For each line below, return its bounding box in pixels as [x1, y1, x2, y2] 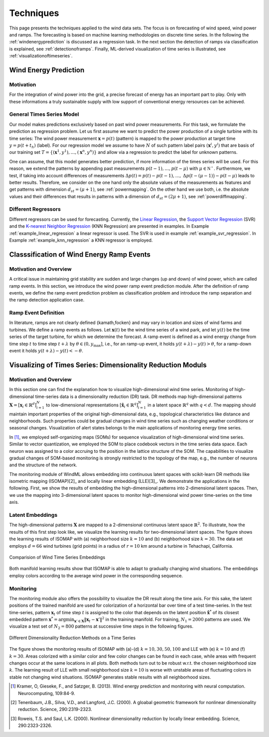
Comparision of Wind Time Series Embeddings [9, 554, 106, 560]
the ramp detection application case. [9, 297, 85, 303]
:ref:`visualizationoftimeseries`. [9, 53, 73, 59]
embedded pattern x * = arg [9, 616, 66, 623]
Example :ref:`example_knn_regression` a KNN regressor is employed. [9, 237, 153, 243]
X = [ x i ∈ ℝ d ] [9, 401, 37, 409]
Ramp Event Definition [9, 310, 65, 317]
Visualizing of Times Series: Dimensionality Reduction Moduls [9, 361, 207, 369]
